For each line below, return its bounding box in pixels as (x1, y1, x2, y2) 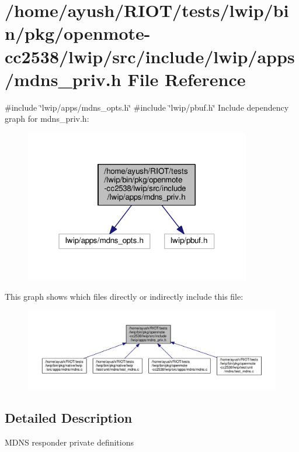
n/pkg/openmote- (5, 21, 151, 45)
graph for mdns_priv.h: (5, 112, 89, 125)
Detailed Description (5, 409, 133, 427)
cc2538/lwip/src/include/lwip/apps (5, 44, 295, 68)
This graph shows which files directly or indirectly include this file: (5, 290, 244, 303)
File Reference (127, 67, 246, 91)
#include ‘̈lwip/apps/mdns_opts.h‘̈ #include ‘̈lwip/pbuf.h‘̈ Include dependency (5, 101, 289, 113)
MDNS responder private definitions (5, 436, 134, 448)
